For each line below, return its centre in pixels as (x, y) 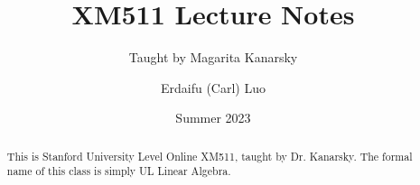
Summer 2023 (213, 118)
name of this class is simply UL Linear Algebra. (119, 171)
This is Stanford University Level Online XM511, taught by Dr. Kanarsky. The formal (210, 156)
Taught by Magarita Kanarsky (213, 57)
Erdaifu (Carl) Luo (213, 87)
